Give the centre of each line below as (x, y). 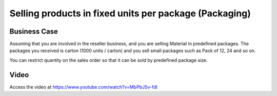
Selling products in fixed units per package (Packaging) (130, 13)
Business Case (34, 31)
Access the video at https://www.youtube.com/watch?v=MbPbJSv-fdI (84, 87)
